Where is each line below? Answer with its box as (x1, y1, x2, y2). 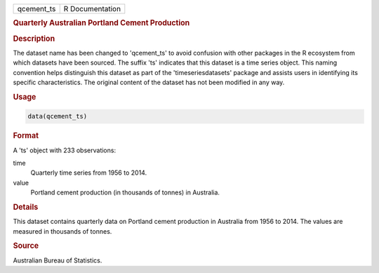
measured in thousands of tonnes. (13, 227, 112, 235)
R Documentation (63, 4, 121, 13)
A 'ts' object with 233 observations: (13, 146, 116, 154)
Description (13, 34, 55, 44)
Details (13, 202, 39, 212)
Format (13, 131, 39, 140)
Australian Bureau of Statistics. (13, 256, 102, 265)
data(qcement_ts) (27, 112, 88, 121)
